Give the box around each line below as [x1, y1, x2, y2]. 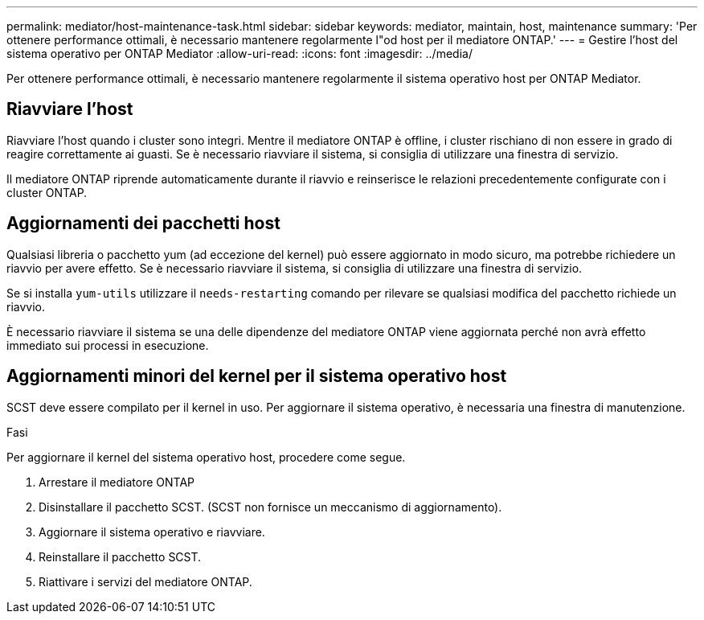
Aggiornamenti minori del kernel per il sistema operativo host [6, 366, 507, 387]
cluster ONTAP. [6, 185, 88, 199]
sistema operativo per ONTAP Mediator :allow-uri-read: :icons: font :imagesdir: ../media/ [6, 47, 473, 60]
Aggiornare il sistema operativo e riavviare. [39, 524, 265, 539]
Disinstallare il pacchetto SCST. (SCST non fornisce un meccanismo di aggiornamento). [39, 499, 502, 514]
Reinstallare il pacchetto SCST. [39, 549, 202, 564]
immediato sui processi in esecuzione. [6, 338, 209, 352]
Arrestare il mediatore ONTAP [39, 474, 195, 489]
